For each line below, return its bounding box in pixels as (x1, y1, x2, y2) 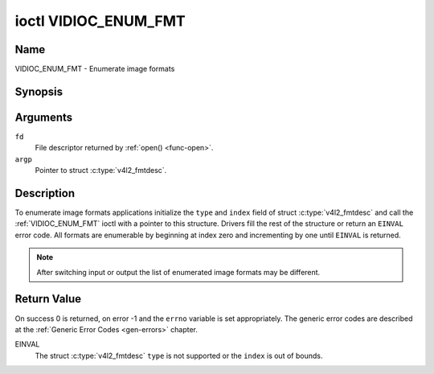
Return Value (14, 292, 82, 306)
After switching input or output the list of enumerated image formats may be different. (36, 267, 321, 277)
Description (14, 186, 76, 200)
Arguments (14, 110, 73, 124)
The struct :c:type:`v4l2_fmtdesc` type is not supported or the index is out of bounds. (35, 351, 323, 360)
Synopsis (14, 84, 63, 98)
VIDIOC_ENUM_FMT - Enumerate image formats (14, 64, 175, 74)
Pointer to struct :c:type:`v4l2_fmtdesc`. (35, 166, 167, 175)
